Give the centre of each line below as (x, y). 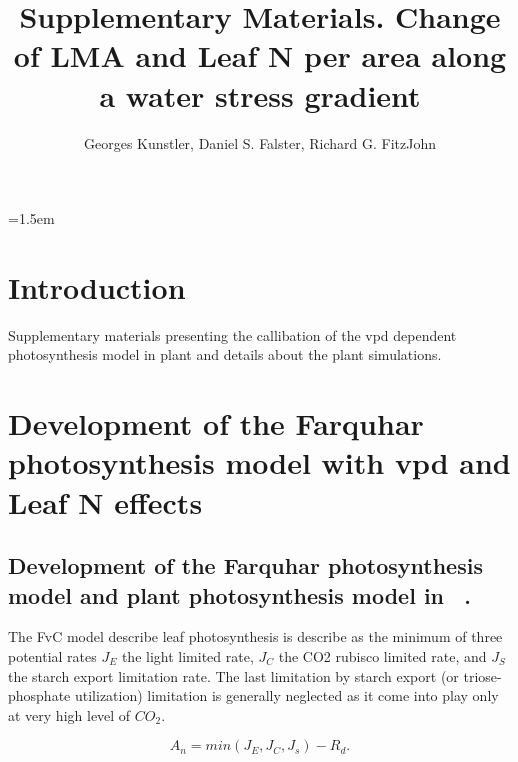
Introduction (97, 286)
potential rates (52, 655)
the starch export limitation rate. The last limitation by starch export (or (233, 675)
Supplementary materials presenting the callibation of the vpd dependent (232, 334)
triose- (482, 675)
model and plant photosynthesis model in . (239, 594)
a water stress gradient (260, 94)
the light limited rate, (187, 655)
